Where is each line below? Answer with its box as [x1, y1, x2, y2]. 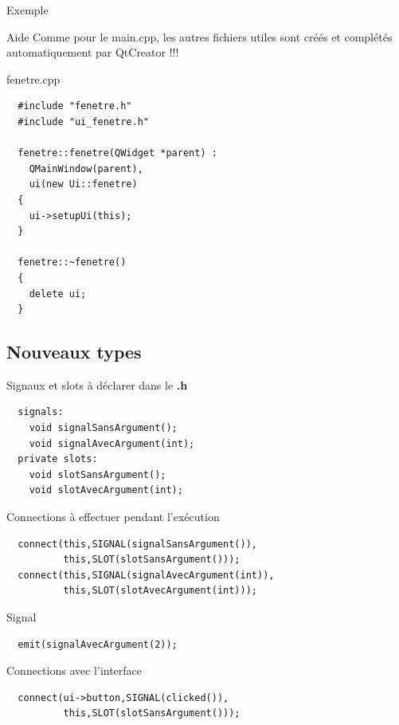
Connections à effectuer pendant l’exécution [6, 508, 220, 525]
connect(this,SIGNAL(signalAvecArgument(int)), [18, 569, 275, 581]
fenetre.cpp [6, 70, 61, 87]
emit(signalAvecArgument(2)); [18, 638, 178, 650]
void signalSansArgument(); [29, 422, 178, 434]
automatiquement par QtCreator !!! [6, 44, 179, 61]
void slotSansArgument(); [29, 468, 166, 480]
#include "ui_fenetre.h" [18, 116, 149, 127]
